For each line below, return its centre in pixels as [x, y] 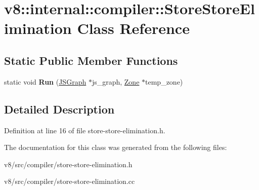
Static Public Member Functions [91, 60]
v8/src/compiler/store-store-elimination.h [68, 164]
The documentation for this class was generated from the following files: [116, 147]
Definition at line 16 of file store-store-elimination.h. [85, 130]
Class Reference [133, 28]
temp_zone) [164, 81]
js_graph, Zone [116, 81]
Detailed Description [59, 109]
